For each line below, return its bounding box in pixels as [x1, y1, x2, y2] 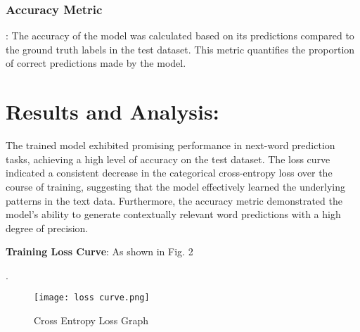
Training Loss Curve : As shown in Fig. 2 [6, 244, 193, 259]
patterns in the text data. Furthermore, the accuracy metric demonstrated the [6, 193, 342, 207]
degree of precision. [6, 220, 89, 235]
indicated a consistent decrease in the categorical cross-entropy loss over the [6, 165, 333, 180]
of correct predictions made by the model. [6, 56, 186, 70]
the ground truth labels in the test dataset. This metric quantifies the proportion [6, 41, 355, 56]
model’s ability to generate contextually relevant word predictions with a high [6, 207, 341, 222]
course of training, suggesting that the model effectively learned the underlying [6, 179, 346, 193]
